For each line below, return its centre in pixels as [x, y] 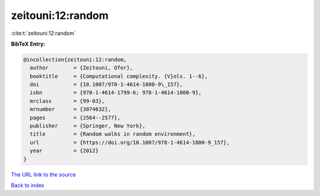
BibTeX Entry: [28, 44]
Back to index [28, 185]
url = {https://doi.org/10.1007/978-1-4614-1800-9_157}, [130, 142]
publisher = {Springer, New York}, [88, 126]
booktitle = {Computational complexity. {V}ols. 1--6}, [119, 76]
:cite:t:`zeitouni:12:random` [44, 33]
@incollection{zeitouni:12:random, [75, 60]
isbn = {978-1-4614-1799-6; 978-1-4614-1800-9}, [116, 93]
